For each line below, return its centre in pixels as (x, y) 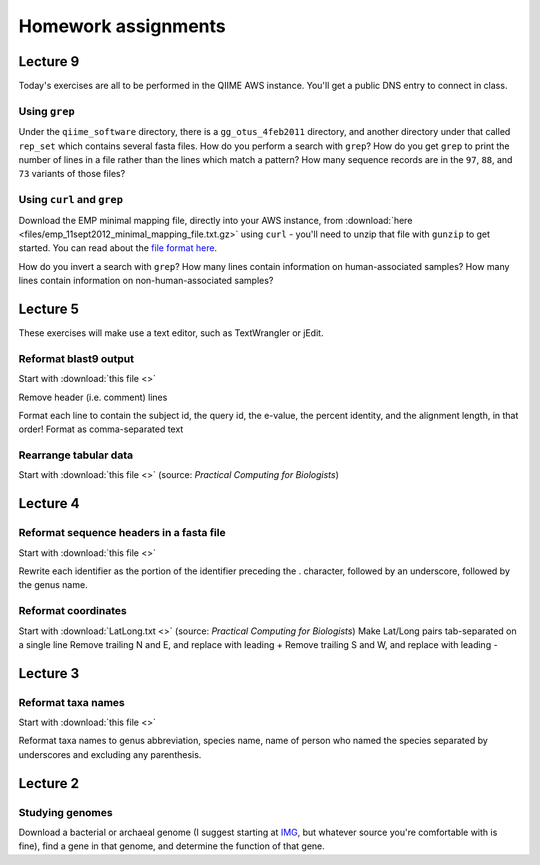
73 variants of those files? (72, 174)
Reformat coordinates (72, 611)
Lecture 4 (49, 503)
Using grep (46, 111)
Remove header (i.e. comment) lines (93, 397)
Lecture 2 (49, 783)
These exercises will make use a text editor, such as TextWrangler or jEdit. (171, 332)
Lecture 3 (49, 673)
